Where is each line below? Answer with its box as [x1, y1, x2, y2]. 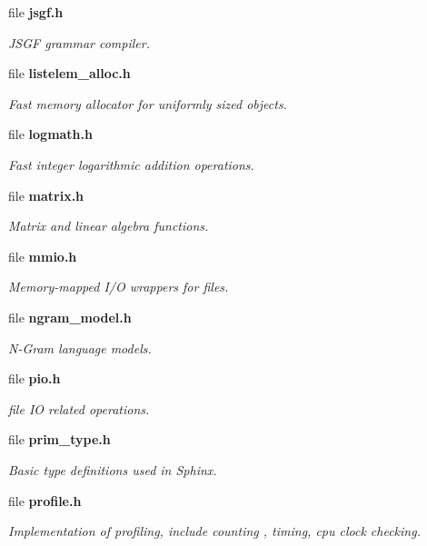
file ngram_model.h [8, 307, 132, 326]
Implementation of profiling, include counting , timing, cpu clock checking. [8, 521, 421, 541]
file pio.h [8, 369, 61, 388]
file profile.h [8, 491, 82, 510]
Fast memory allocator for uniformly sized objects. [8, 94, 287, 113]
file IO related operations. [8, 399, 150, 418]
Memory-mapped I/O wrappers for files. [8, 277, 229, 296]
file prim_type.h [8, 430, 111, 449]
